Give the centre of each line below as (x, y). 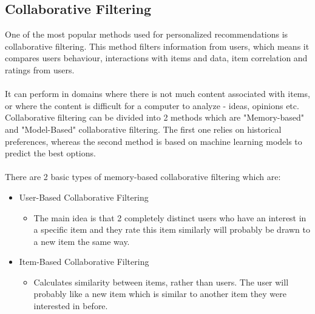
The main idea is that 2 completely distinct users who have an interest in (170, 217)
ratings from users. (40, 69)
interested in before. (71, 306)
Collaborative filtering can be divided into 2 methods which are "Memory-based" (155, 117)
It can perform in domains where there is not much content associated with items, (157, 94)
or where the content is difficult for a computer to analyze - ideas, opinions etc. (152, 105)
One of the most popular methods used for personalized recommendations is (147, 34)
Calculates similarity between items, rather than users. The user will (161, 282)
